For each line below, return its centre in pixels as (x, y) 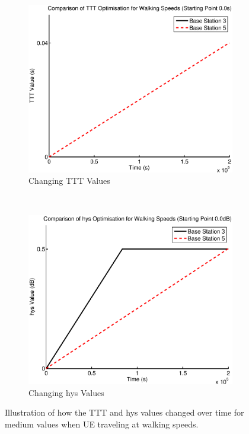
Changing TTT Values (69, 181)
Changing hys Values (66, 392)
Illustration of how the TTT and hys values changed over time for (124, 412)
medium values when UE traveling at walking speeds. (102, 424)
